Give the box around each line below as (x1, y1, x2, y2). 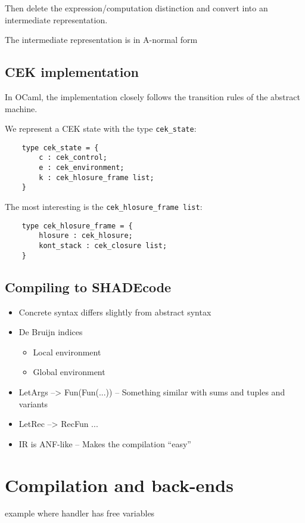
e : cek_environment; (39, 163, 125, 172)
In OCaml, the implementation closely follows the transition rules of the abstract (5, 90, 300, 103)
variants (18, 397, 48, 410)
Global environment (33, 366, 105, 378)
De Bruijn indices (18, 326, 83, 338)
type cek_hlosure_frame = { (21, 221, 133, 230)
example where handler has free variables (5, 507, 155, 519)
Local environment (33, 345, 101, 358)
